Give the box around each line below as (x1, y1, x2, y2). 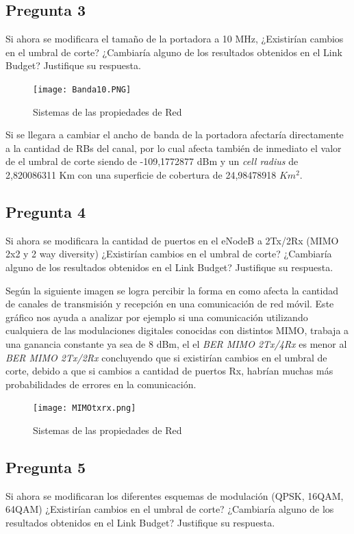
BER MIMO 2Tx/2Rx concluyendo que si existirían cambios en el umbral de (5, 350, 327, 364)
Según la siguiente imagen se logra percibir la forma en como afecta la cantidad (5, 283, 339, 297)
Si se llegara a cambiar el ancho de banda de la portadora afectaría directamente (5, 127, 344, 142)
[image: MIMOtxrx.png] (33, 403, 136, 414)
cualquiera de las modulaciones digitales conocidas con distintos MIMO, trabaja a (5, 323, 349, 338)
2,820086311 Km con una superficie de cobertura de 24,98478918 (5, 168, 277, 182)
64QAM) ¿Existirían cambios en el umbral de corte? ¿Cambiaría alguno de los (5, 502, 334, 516)
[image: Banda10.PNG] (33, 84, 131, 94)
